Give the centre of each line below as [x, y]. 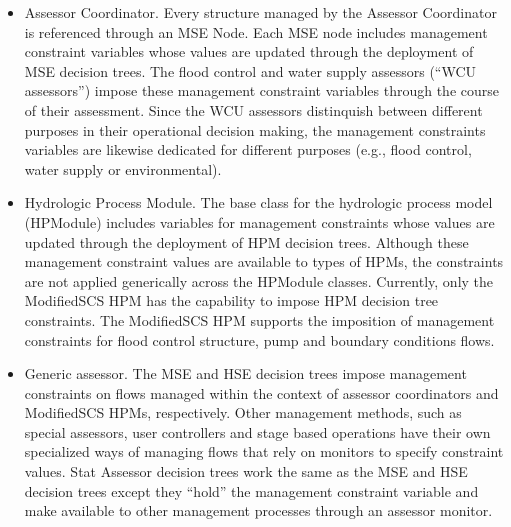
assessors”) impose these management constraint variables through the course [261, 90]
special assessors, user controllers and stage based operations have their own [257, 431]
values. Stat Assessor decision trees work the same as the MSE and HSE [246, 471]
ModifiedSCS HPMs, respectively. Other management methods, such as [243, 412]
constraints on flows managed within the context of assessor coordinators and [261, 392]
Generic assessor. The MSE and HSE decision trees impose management [245, 373]
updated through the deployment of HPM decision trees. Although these [246, 241]
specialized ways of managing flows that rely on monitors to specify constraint [264, 451]
